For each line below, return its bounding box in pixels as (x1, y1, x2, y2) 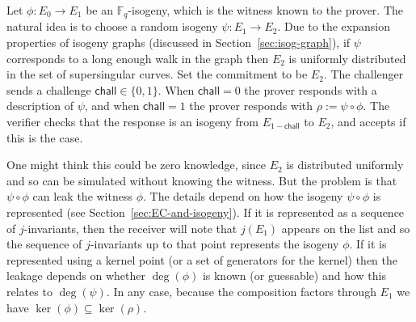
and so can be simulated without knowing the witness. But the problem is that (6, 172, 397, 189)
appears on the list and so (281, 219, 410, 236)
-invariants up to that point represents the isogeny (90, 235, 339, 252)
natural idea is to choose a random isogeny (6, 18, 218, 35)
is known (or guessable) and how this (202, 267, 386, 284)
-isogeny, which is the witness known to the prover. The (128, 2, 403, 18)
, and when (84, 97, 140, 114)
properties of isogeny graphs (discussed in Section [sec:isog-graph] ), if (6, 34, 351, 51)
